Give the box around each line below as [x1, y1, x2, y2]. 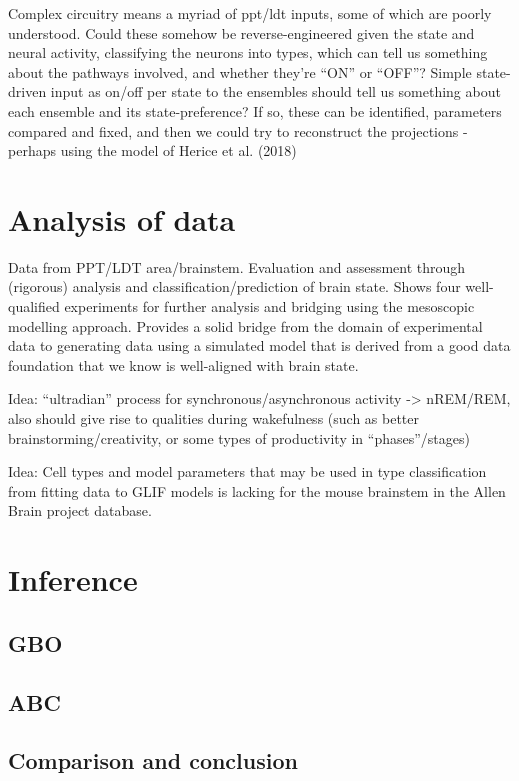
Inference [8, 559, 138, 600]
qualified [8, 296, 60, 317]
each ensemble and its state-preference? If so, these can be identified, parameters [8, 100, 502, 121]
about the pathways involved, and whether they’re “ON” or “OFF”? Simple [8, 61, 472, 82]
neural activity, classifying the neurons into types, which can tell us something [8, 42, 488, 63]
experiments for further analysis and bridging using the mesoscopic [64, 296, 475, 317]
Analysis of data [8, 198, 236, 239]
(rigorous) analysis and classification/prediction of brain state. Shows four [8, 276, 461, 297]
